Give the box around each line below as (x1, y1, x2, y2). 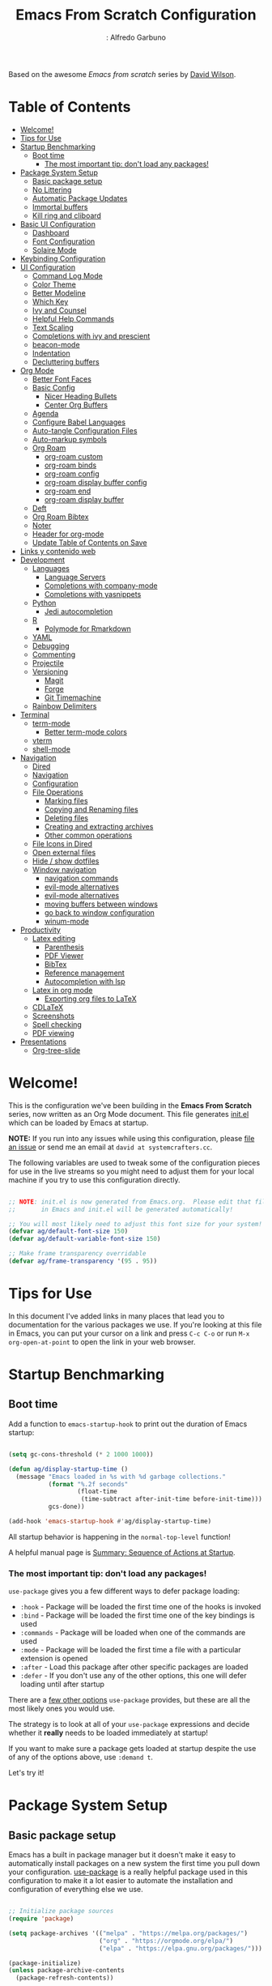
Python (32, 598, 57, 607)
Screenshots (32, 1011, 75, 1021)
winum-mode (44, 916, 89, 926)
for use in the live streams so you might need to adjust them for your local (8, 1166, 255, 1176)
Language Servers (44, 572, 106, 582)
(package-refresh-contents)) (15, 1974, 114, 1982)
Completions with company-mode (44, 581, 158, 590)
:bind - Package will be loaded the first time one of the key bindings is (19, 1610, 255, 1621)
